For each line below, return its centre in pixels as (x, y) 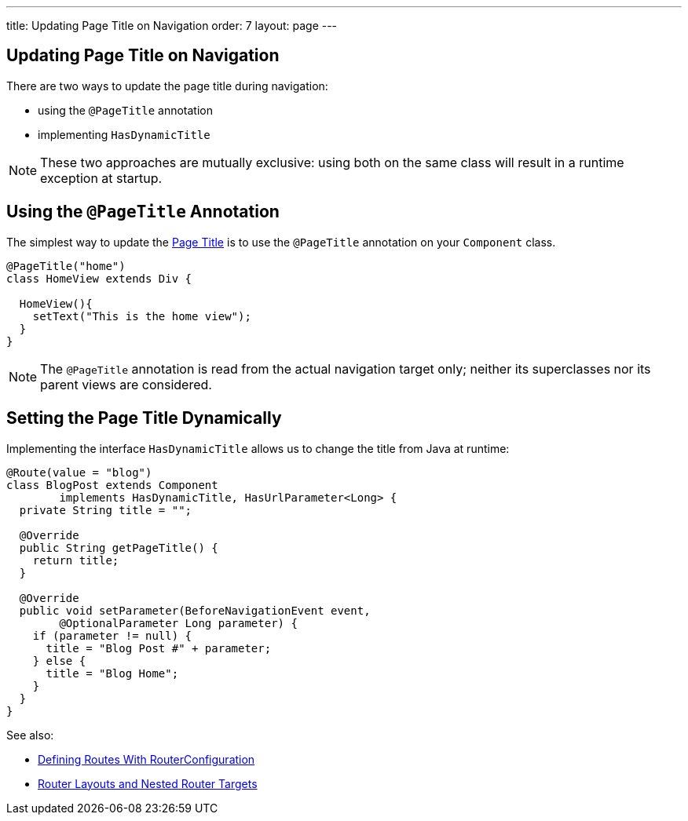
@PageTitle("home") (66, 266)
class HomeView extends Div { (99, 278)
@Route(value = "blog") (79, 472)
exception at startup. (101, 178)
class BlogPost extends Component (112, 485)
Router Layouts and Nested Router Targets (148, 783)
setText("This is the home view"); (142, 316)
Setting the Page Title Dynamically (144, 418)
